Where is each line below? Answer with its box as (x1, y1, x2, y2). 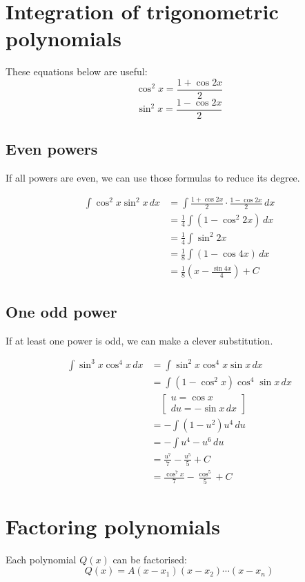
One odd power (6, 300, 117, 322)
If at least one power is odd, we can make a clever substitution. (6, 333, 273, 347)
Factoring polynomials (6, 512, 220, 540)
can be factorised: (112, 552, 187, 566)
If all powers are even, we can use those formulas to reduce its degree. (6, 171, 300, 185)
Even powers (6, 138, 98, 159)
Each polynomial (6, 552, 77, 566)
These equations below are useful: (6, 64, 148, 79)
